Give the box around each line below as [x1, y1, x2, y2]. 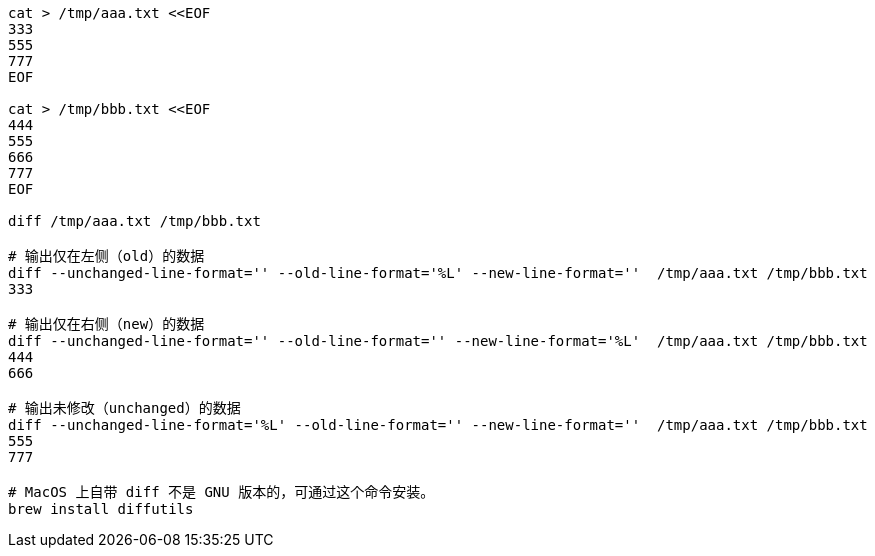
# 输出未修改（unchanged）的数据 [8, 400, 241, 416]
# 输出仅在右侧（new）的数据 [8, 316, 205, 332]
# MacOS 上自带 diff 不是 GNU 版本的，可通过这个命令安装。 [8, 484, 435, 500]
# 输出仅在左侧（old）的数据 [8, 248, 205, 264]
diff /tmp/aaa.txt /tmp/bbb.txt [8, 213, 261, 229]
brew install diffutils [8, 501, 194, 517]
